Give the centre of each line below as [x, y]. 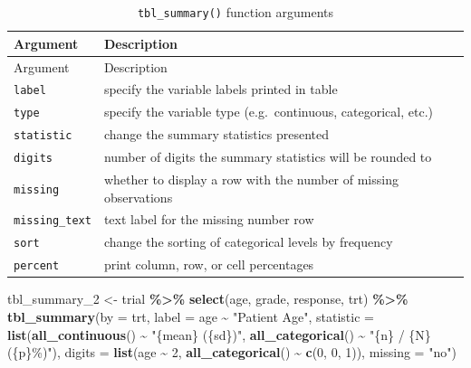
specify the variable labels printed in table [221, 89]
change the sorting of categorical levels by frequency [248, 242]
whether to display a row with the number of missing [251, 179]
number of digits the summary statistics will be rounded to [268, 157]
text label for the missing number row [209, 219]
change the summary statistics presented [216, 134]
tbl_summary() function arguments [235, 12]
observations [138, 197]
